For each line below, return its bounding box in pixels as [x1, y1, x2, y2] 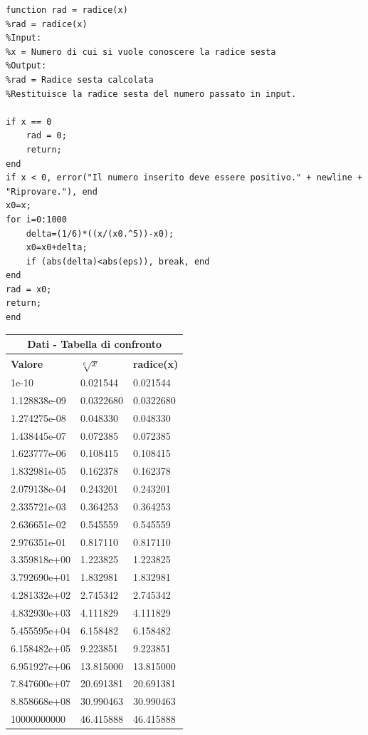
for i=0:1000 [6, 214, 67, 225]
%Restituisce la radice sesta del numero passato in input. [6, 88, 297, 99]
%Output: [6, 61, 47, 71]
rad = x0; [6, 284, 52, 294]
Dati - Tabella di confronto [27, 336, 162, 351]
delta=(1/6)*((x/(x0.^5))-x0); [26, 228, 174, 239]
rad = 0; [26, 130, 67, 141]
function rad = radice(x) [6, 5, 128, 15]
